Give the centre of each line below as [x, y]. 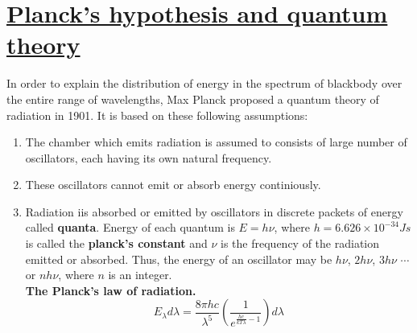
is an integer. [140, 275]
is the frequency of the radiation [300, 243]
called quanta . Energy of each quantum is [130, 227]
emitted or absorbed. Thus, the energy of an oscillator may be [179, 259]
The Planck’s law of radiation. [111, 290]
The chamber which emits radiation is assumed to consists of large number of [216, 142]
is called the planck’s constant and [116, 243]
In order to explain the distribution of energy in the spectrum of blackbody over [204, 83]
